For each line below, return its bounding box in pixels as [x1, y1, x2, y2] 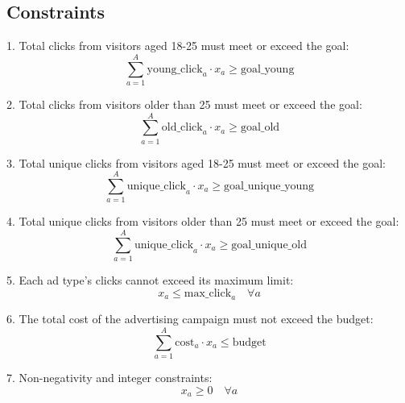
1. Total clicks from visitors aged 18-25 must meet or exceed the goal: [6, 37, 349, 54]
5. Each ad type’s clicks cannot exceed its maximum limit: [6, 272, 294, 289]
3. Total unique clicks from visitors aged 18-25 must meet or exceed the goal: [6, 154, 386, 171]
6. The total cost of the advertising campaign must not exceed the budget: [6, 310, 374, 327]
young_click [147, 63, 203, 75]
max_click [184, 287, 232, 299]
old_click [161, 122, 203, 134]
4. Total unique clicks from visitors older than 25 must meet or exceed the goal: [6, 213, 399, 230]
